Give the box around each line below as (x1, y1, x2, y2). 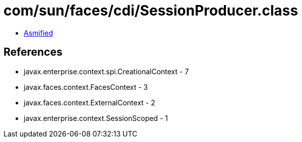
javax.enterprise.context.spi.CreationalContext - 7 (24, 67, 189, 76)
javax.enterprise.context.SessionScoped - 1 (24, 113, 168, 122)
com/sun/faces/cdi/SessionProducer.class (4, 2, 298, 19)
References (4, 46, 63, 59)
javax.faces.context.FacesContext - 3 (24, 82, 148, 91)
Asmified (24, 28, 53, 37)
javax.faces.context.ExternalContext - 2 (24, 98, 155, 107)
